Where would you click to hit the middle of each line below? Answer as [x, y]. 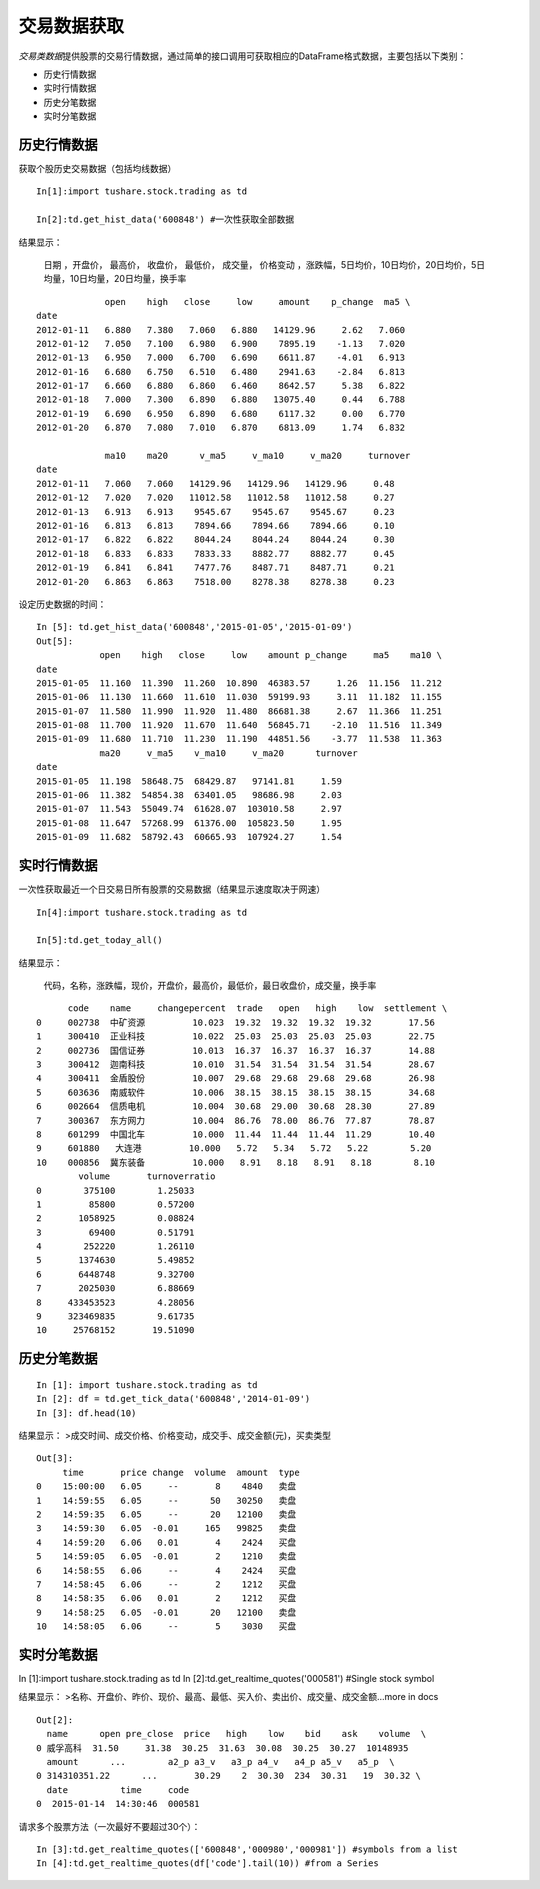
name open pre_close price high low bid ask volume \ [236, 1734]
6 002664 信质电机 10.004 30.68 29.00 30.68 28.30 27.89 [235, 1106]
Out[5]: [55, 641]
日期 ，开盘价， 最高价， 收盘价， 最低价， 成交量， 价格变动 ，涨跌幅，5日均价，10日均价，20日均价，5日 [264, 264]
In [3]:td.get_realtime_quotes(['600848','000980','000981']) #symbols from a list [247, 1849]
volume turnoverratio [147, 1176]
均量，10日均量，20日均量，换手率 [115, 279]
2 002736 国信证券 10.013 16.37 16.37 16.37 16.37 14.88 [235, 1050]
